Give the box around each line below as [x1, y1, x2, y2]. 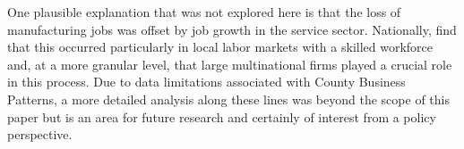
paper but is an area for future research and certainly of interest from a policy [7, 107, 436, 126]
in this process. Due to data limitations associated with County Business [7, 72, 406, 91]
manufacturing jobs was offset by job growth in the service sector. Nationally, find [7, 20, 457, 38]
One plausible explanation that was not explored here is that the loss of [7, 3, 401, 21]
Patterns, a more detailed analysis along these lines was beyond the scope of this [7, 89, 450, 108]
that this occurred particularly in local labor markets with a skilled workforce [7, 37, 434, 56]
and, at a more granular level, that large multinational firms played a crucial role [7, 54, 452, 73]
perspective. [7, 125, 73, 144]
